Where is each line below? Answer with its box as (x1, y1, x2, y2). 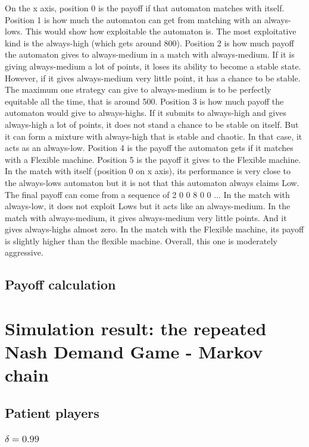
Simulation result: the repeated (5, 316, 267, 341)
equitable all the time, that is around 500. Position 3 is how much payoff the (5, 95, 284, 107)
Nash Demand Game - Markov (5, 339, 263, 364)
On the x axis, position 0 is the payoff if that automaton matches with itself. (5, 2, 285, 14)
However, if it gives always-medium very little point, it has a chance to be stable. (5, 71, 301, 84)
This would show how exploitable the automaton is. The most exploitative (25, 25, 296, 37)
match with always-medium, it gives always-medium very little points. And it (5, 211, 287, 223)
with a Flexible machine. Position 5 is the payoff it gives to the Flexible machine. (5, 153, 301, 165)
